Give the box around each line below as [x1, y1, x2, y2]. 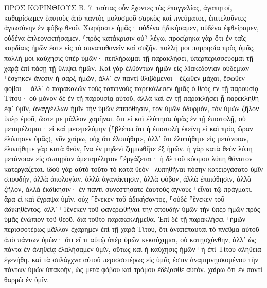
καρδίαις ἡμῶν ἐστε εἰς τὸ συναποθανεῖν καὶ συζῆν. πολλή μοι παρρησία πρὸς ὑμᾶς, [4, 42, 255, 53]
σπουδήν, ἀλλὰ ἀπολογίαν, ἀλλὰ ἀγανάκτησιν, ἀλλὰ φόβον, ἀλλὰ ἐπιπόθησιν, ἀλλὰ [4, 173, 252, 184]
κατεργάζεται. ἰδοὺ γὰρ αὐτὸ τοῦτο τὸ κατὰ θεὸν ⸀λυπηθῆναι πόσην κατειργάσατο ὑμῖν [4, 163, 263, 174]
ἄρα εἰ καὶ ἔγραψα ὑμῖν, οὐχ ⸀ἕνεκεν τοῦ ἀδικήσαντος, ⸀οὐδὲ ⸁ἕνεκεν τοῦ [4, 193, 225, 204]
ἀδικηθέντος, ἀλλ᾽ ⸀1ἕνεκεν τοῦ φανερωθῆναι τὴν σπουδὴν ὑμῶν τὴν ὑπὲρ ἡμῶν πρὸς [4, 203, 260, 214]
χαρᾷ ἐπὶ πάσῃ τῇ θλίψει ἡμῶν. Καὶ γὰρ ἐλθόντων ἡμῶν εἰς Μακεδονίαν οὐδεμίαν [4, 62, 250, 73]
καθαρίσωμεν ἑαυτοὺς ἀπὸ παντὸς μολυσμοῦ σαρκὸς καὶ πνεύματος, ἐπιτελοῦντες [4, 12, 246, 23]
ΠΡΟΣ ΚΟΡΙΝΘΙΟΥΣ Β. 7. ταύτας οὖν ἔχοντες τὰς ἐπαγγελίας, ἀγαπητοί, [4, 2, 232, 12]
